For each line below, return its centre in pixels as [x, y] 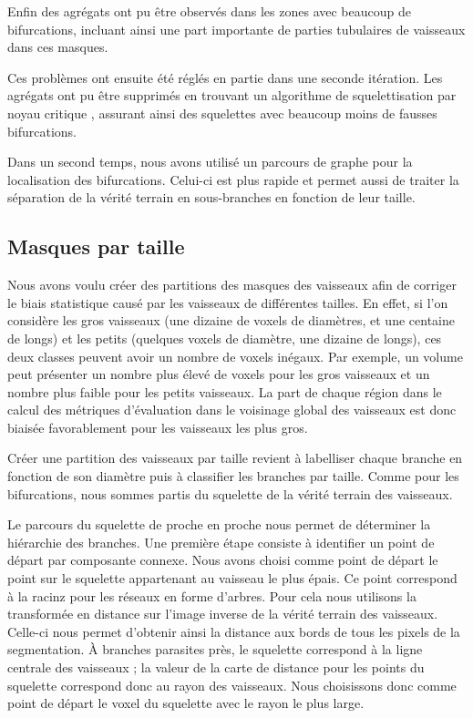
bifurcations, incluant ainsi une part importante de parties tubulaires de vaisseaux [236, 29]
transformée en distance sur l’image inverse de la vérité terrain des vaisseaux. [223, 614]
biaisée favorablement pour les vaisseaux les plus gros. [158, 427]
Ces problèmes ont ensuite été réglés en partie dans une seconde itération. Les [225, 77]
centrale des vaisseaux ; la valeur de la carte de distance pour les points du [216, 667]
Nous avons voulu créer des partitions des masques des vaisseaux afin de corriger [232, 285]
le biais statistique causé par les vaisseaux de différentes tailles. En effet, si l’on [228, 302]
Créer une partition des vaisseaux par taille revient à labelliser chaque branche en [235, 458]
